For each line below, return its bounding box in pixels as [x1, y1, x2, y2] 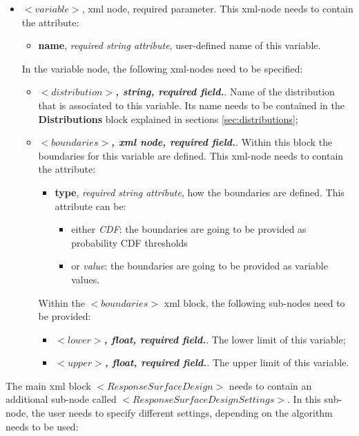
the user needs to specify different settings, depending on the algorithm [31, 406, 333, 420]
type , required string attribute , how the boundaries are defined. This [55, 184, 345, 199]
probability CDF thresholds [71, 235, 188, 249]
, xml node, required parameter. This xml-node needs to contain [81, 1, 353, 15]
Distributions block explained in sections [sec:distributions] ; [38, 111, 298, 126]
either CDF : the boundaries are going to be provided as [71, 222, 307, 236]
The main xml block [6, 378, 91, 392]
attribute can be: [55, 198, 126, 213]
